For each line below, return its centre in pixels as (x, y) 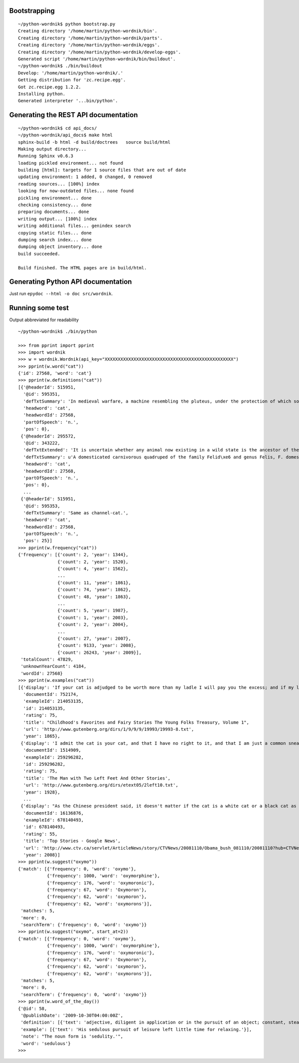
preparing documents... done (54, 212)
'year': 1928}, (42, 792)
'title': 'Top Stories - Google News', (72, 841)
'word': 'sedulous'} (46, 1043)
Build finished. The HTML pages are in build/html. (82, 268)
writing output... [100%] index (58, 219)
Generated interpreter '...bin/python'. (68, 101)
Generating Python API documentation (71, 282)
